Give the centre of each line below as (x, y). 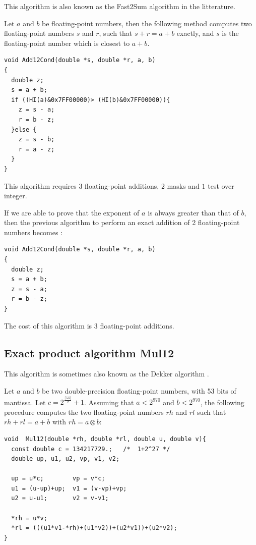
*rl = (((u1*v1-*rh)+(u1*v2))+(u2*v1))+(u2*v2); (94, 528)
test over (221, 185)
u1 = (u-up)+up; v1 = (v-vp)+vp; (69, 488)
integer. (16, 196)
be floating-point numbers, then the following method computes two (147, 23)
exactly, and (195, 33)
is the (230, 33)
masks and (183, 185)
